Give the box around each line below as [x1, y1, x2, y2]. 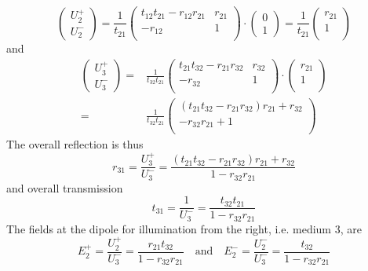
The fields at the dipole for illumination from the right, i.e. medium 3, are [6, 220, 362, 236]
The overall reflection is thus [6, 136, 144, 152]
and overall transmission [6, 179, 123, 196]
